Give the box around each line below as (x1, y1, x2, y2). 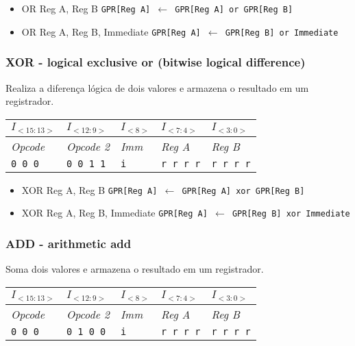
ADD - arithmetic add (5, 234, 132, 251)
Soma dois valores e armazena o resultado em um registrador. (5, 262, 264, 276)
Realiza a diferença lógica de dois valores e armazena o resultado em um (5, 80, 309, 95)
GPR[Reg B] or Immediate (225, 27, 339, 38)
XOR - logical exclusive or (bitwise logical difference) (5, 53, 306, 71)
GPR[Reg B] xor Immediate (232, 209, 350, 219)
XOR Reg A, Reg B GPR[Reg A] (21, 182, 158, 197)
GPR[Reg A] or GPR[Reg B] (175, 5, 293, 14)
